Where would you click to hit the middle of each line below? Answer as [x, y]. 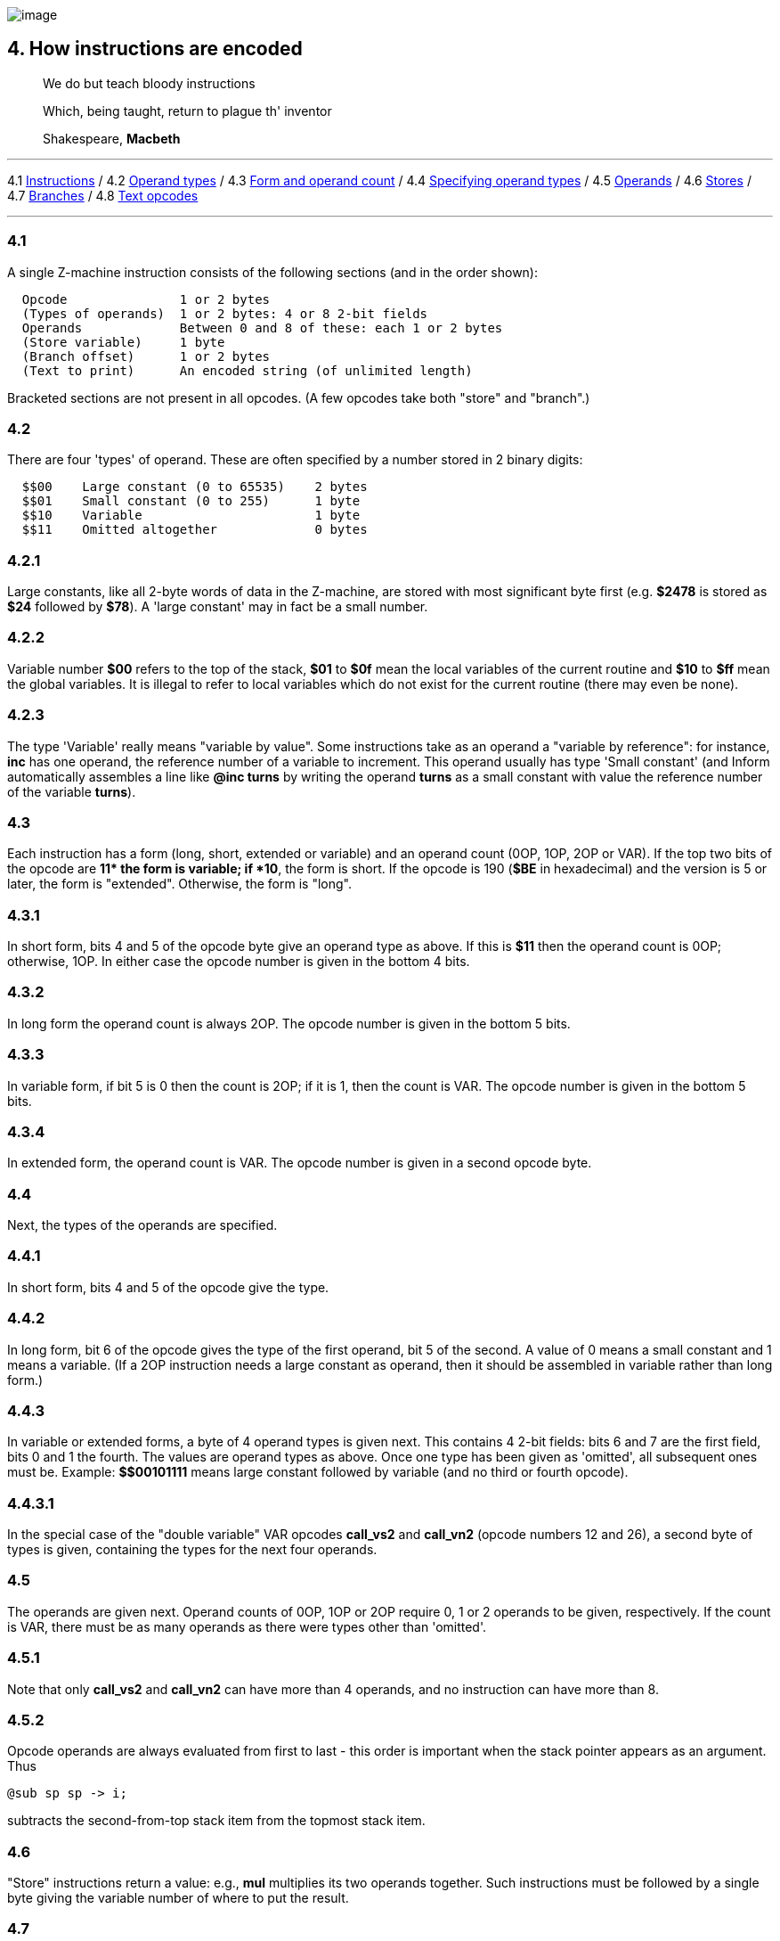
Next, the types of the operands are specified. [142, 1225]
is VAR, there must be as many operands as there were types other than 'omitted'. [247, 1626]
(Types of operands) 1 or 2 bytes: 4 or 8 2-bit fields [225, 313]
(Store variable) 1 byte [123, 342]
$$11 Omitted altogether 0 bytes [195, 530]
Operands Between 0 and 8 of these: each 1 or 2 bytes [262, 328]
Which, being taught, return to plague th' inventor [187, 111]
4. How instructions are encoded [155, 49]
